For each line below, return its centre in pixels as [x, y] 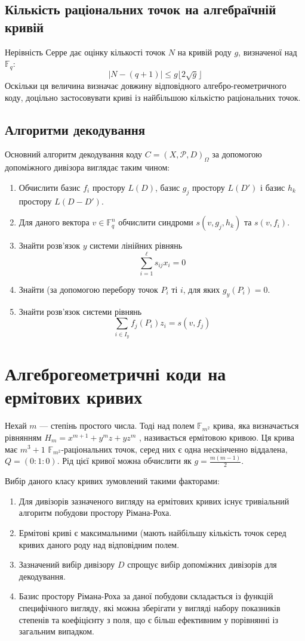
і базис [273, 187]
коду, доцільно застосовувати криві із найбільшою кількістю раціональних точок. [153, 97]
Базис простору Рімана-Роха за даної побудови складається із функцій [146, 596]
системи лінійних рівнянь [136, 245]
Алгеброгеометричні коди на [115, 374]
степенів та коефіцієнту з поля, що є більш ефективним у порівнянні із [148, 619]
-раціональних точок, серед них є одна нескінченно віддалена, [174, 449]
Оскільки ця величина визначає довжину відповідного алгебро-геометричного [146, 86]
